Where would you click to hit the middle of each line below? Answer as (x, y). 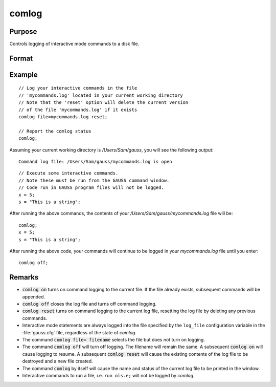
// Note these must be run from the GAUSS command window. (94, 180)
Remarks (24, 277)
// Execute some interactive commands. (68, 173)
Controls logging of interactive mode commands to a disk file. (74, 44)
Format (21, 58)
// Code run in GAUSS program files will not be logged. (91, 188)
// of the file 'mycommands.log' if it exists (78, 110)
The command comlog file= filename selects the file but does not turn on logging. (114, 339)
